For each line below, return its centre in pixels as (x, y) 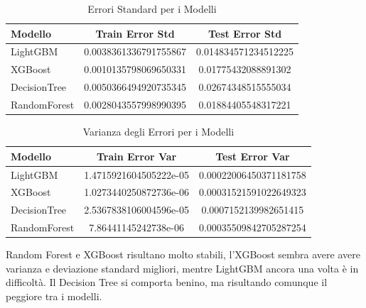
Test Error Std (245, 33)
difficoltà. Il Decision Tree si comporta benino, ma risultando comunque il (167, 282)
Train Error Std (135, 33)
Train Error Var (136, 156)
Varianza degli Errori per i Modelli (158, 132)
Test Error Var (253, 156)
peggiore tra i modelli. (54, 296)
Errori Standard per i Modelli (152, 9)
